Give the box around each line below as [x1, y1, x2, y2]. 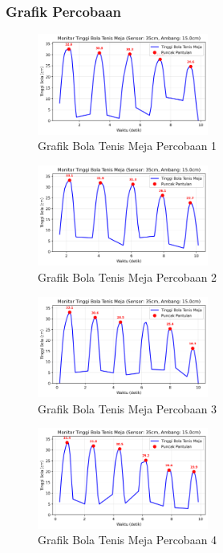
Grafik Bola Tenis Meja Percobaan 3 [38, 400, 217, 417]
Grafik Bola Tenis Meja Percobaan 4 [38, 531, 217, 548]
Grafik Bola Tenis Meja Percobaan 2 [38, 268, 217, 285]
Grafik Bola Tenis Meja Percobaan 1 [38, 137, 217, 154]
